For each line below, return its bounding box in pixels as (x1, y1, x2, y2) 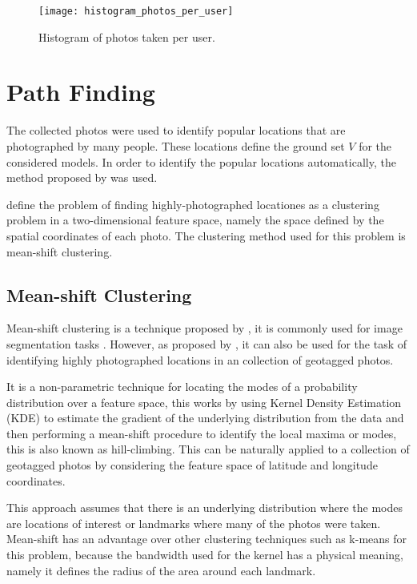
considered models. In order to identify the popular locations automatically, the (6, 153, 396, 170)
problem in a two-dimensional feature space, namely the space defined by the (6, 211, 384, 228)
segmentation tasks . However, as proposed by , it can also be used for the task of (6, 335, 407, 352)
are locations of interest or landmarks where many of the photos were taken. (6, 514, 381, 531)
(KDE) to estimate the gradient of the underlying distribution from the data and (6, 409, 404, 426)
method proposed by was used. (6, 169, 158, 186)
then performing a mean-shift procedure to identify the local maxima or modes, (6, 425, 397, 441)
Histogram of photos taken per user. (38, 28, 215, 45)
